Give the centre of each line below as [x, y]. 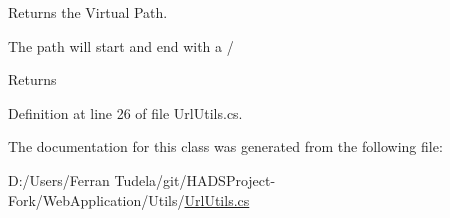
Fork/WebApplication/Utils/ [96, 199]
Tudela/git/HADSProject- [195, 179]
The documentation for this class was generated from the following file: [225, 146]
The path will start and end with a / [121, 45]
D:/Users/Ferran [59, 179]
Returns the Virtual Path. [88, 12]
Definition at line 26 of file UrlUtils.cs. [125, 112]
